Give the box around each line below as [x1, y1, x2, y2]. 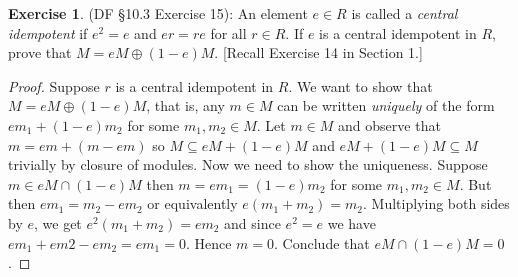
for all [210, 22, 247, 43]
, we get [33, 212, 82, 233]
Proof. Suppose [8, 75, 100, 96]
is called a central [351, 3, 458, 23]
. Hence [185, 232, 232, 253]
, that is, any [146, 95, 225, 116]
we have [327, 212, 376, 233]
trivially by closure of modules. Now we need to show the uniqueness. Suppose [8, 154, 488, 175]
